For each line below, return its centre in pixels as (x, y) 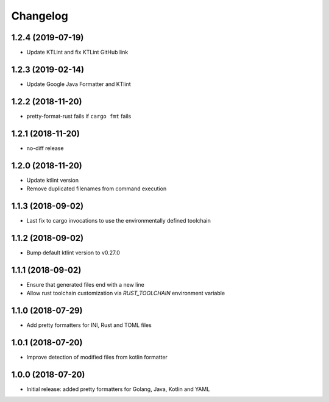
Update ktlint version (53, 180)
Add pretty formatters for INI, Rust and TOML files (89, 325)
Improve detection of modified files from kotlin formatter (97, 357)
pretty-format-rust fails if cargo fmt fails (79, 116)
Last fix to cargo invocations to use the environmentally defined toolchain (119, 220)
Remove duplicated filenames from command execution (97, 188)
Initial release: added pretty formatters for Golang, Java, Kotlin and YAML (118, 389)
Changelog (40, 16)
